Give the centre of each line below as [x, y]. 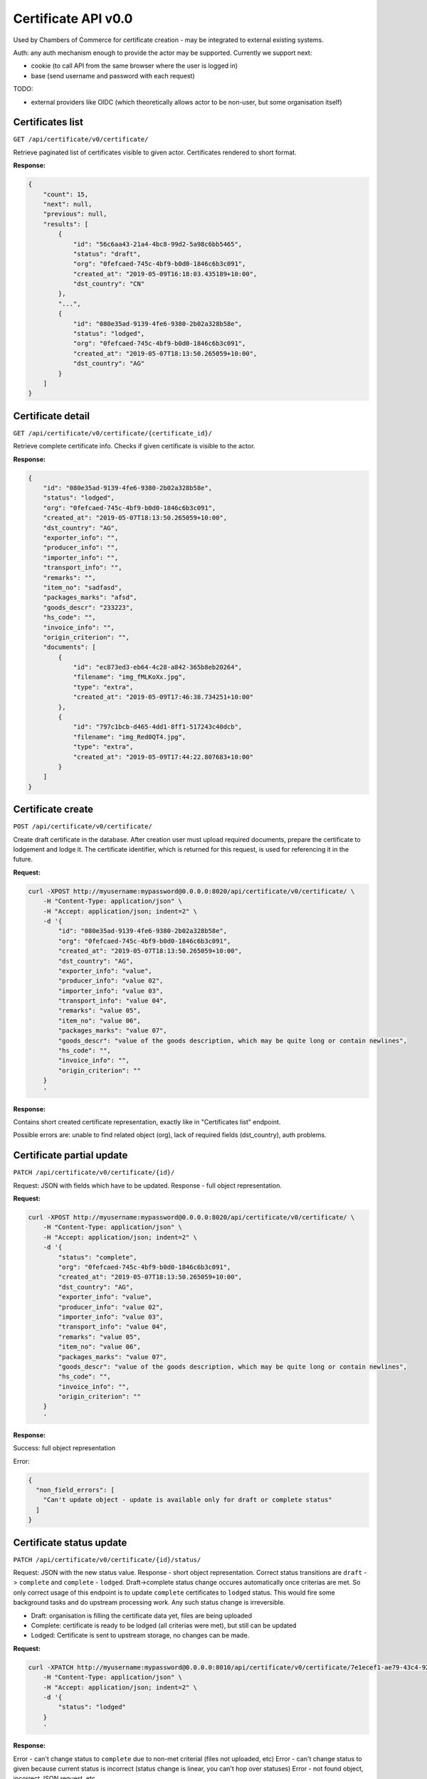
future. [23, 859]
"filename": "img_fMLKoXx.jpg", [130, 677]
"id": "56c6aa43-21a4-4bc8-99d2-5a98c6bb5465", [158, 244]
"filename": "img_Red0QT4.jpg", [130, 737]
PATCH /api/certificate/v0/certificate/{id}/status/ [107, 1559]
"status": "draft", [107, 254]
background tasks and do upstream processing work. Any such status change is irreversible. [149, 1603]
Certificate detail [52, 416]
